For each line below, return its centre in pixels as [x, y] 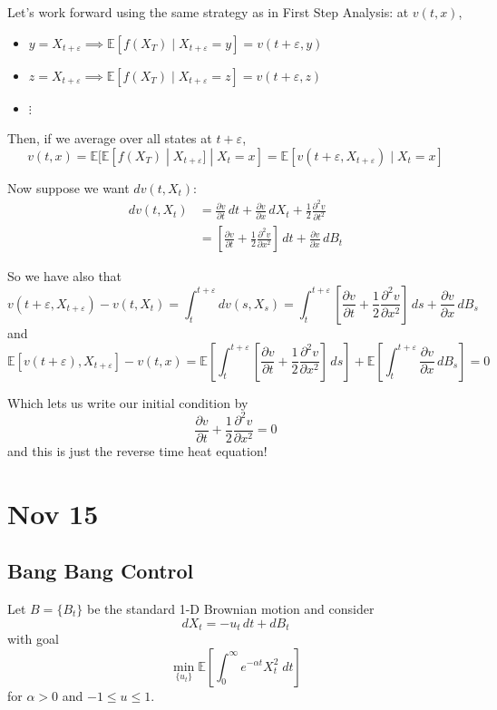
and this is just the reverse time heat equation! [137, 450]
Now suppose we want [68, 187]
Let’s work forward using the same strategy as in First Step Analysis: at [208, 12]
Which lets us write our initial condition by [128, 402]
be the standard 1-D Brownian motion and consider [231, 608]
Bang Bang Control [101, 571]
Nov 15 [53, 513]
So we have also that [65, 276]
